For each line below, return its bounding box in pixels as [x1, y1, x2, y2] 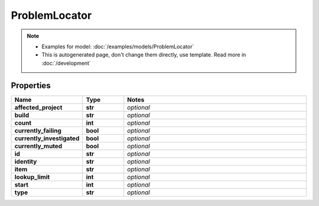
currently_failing [14, 127, 62, 135]
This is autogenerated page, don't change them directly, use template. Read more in [41, 51, 246, 58]
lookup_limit [14, 172, 50, 181]
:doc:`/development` [41, 59, 91, 67]
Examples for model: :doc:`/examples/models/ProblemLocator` [41, 43, 194, 50]
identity [14, 157, 37, 165]
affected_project [14, 103, 63, 111]
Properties [11, 80, 51, 91]
